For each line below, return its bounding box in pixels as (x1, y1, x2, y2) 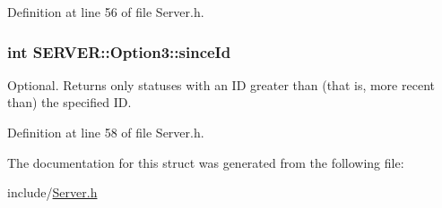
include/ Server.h (7, 183, 98, 202)
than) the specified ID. (7, 93, 132, 112)
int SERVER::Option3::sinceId (7, 40, 231, 62)
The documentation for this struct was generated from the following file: (7, 153, 404, 171)
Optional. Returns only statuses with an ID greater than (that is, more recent (7, 75, 435, 94)
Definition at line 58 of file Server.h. (7, 123, 204, 141)
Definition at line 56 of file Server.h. (7, 3, 204, 21)
